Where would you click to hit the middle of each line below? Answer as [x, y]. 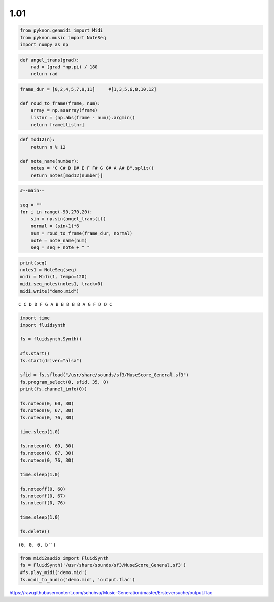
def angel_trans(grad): [50, 60]
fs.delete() [35, 531]
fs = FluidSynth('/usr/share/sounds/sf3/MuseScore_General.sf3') [103, 565]
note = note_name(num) [59, 240]
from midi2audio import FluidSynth [64, 558]
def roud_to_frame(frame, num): [60, 103]
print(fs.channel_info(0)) [54, 389]
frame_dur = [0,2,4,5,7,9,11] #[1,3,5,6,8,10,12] [88, 89]
